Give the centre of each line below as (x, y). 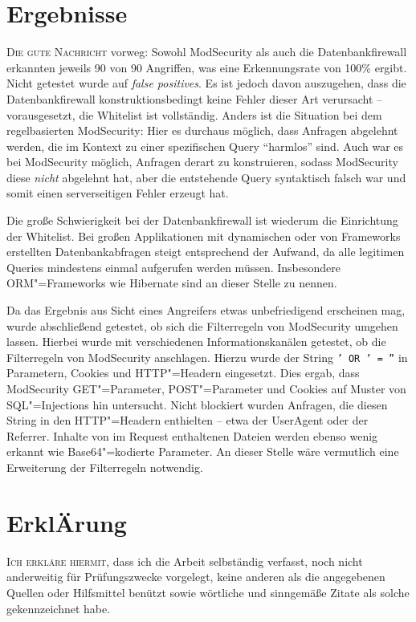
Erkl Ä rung (67, 522)
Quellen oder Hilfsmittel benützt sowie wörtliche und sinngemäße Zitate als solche (208, 592)
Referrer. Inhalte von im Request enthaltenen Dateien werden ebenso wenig (192, 435)
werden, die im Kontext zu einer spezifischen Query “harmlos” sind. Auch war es (205, 146)
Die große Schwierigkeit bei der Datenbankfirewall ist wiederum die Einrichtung (202, 220)
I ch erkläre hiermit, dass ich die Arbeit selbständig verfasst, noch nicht (185, 561)
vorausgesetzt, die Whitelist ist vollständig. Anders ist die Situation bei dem (194, 114)
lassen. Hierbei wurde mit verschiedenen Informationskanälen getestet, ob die (196, 341)
